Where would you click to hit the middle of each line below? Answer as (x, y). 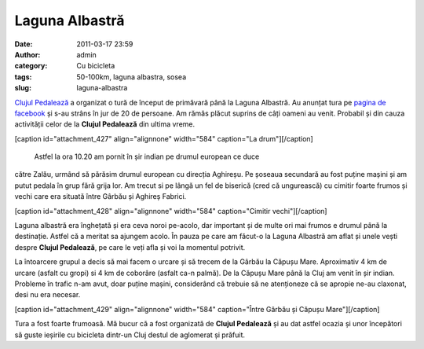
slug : (23, 88)
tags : (23, 77)
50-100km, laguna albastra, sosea (132, 77)
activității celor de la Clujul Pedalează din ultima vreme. (105, 124)
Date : (24, 44)
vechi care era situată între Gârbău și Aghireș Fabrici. (101, 197)
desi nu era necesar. (48, 295)
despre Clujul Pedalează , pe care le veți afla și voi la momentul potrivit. (130, 247)
